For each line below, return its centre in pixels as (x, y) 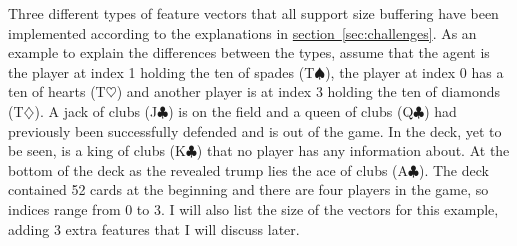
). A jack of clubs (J (96, 110)
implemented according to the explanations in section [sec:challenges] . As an (242, 32)
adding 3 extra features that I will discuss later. (154, 228)
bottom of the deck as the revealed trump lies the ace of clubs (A (208, 169)
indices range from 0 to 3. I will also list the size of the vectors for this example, (253, 208)
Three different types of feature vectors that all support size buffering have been (253, 13)
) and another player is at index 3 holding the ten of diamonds (308, 91)
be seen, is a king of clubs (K (97, 150)
